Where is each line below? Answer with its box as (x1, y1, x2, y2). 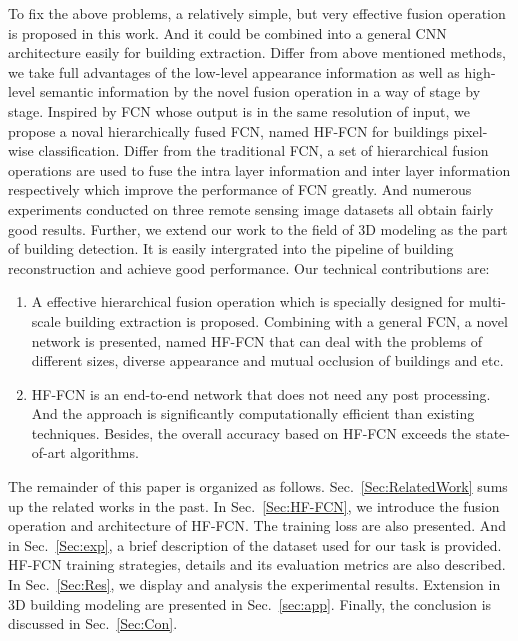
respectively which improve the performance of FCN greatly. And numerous (8, 179, 472, 200)
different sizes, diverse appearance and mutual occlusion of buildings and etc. (31, 350, 504, 371)
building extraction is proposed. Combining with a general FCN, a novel (65, 310, 508, 331)
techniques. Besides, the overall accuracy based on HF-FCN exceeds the (31, 422, 472, 443)
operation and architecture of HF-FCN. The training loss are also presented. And (8, 515, 506, 536)
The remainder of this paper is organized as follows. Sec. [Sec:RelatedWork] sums (8, 476, 508, 497)
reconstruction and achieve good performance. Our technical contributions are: (8, 257, 490, 278)
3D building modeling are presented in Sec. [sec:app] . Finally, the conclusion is (8, 593, 492, 614)
